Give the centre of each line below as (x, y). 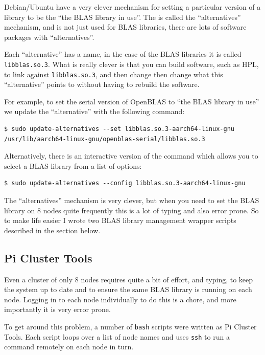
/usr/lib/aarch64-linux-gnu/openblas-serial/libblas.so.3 (105, 139)
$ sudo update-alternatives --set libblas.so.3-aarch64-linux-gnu (119, 129)
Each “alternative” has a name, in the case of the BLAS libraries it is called (123, 54)
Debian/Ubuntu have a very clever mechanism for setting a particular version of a (132, 7)
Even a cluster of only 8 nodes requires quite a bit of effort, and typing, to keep (129, 279)
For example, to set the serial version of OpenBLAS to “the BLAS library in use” (132, 101)
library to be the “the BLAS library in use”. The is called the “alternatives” (123, 17)
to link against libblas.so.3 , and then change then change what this (114, 74)
